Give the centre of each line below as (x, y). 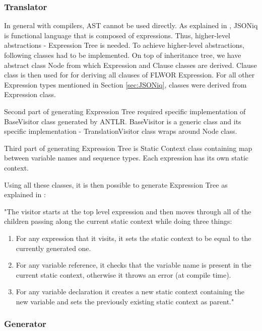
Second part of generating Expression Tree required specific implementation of (125, 111)
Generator (25, 324)
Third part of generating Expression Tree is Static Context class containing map (128, 148)
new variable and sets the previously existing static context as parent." (125, 301)
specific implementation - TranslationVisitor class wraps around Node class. (121, 131)
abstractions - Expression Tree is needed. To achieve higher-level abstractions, (124, 45)
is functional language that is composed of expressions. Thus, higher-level (117, 35)
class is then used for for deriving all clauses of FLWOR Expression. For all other (129, 75)
